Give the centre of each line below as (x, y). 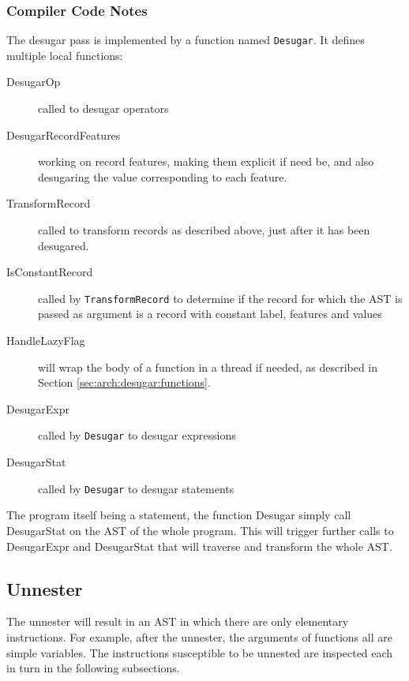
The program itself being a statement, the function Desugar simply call (179, 515)
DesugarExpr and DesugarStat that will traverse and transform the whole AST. (199, 546)
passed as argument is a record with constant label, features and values (210, 314)
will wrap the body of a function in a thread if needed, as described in (208, 367)
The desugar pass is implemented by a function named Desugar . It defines (186, 40)
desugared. (64, 245)
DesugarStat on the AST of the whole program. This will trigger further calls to (200, 530)
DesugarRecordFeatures (64, 135)
